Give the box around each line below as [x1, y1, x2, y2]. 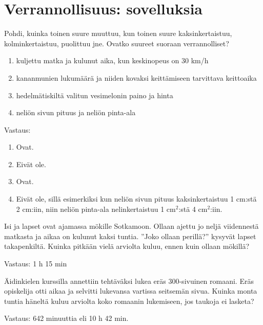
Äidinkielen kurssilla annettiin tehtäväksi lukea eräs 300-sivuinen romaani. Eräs [4, 275, 254, 286]
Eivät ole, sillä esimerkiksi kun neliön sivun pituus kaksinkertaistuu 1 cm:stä [16, 193, 257, 204]
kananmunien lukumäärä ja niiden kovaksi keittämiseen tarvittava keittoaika [16, 72, 257, 83]
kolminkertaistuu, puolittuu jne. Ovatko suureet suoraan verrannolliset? [4, 38, 229, 48]
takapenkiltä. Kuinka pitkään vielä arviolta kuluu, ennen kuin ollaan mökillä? [4, 241, 250, 251]
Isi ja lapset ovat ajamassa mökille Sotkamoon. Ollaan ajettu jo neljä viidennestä [4, 221, 259, 231]
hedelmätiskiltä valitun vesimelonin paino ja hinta [16, 89, 173, 100]
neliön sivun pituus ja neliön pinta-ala [16, 107, 136, 118]
